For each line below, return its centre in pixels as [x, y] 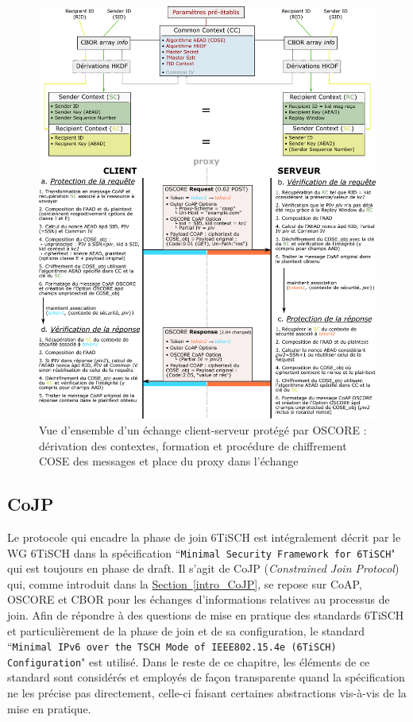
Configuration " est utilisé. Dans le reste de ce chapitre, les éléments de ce [189, 661]
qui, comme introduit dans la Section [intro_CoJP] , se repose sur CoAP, [185, 583]
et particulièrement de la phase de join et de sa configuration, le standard [186, 630]
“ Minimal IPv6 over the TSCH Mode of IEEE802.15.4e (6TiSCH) [172, 646]
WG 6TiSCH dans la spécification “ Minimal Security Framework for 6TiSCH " [201, 552]
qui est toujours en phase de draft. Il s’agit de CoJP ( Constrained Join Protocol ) [203, 568]
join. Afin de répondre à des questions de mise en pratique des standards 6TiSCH [206, 614]
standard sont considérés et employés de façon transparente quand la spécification [206, 677]
